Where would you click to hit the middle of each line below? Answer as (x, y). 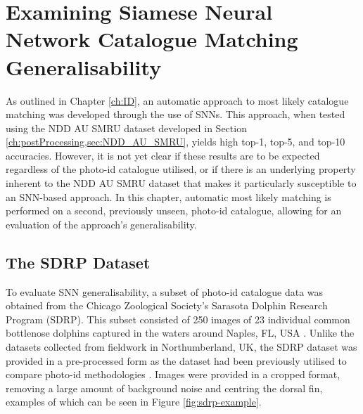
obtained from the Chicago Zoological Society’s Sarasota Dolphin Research (167, 305)
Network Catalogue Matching (152, 39)
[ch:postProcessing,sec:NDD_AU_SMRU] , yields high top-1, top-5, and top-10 (176, 142)
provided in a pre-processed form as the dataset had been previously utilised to (176, 360)
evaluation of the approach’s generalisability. (101, 224)
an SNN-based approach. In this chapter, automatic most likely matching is (168, 196)
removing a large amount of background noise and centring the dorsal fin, (164, 388)
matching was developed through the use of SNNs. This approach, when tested (176, 114)
